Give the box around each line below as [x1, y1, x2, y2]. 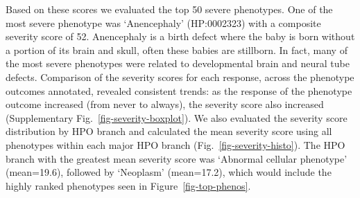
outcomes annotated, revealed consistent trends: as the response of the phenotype [6, 83, 352, 98]
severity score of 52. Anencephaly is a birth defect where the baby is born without [6, 29, 355, 44]
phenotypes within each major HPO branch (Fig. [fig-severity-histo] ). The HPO [6, 137, 345, 152]
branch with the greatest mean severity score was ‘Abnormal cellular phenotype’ [6, 151, 348, 165]
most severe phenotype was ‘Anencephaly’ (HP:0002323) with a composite [6, 15, 321, 30]
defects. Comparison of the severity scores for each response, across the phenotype [6, 69, 354, 84]
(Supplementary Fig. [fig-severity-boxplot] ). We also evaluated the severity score [6, 110, 348, 125]
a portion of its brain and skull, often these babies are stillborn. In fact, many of [6, 42, 348, 57]
